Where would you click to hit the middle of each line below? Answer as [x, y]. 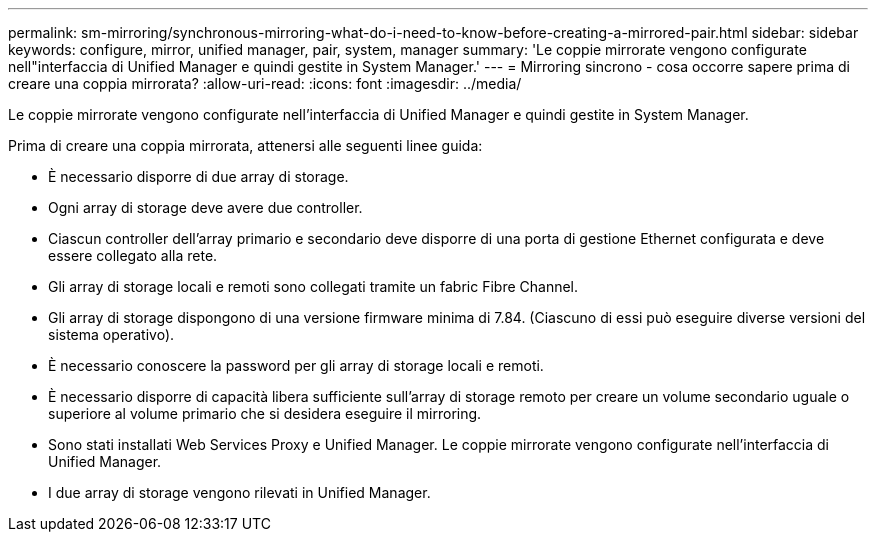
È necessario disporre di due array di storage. [198, 176]
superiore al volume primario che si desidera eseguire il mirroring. [265, 413]
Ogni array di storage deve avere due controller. [205, 207]
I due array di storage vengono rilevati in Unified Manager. [239, 492]
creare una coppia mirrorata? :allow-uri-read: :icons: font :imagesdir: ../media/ [265, 83]
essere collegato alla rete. [133, 255]
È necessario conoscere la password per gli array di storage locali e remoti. [296, 365]
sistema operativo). [111, 334]
